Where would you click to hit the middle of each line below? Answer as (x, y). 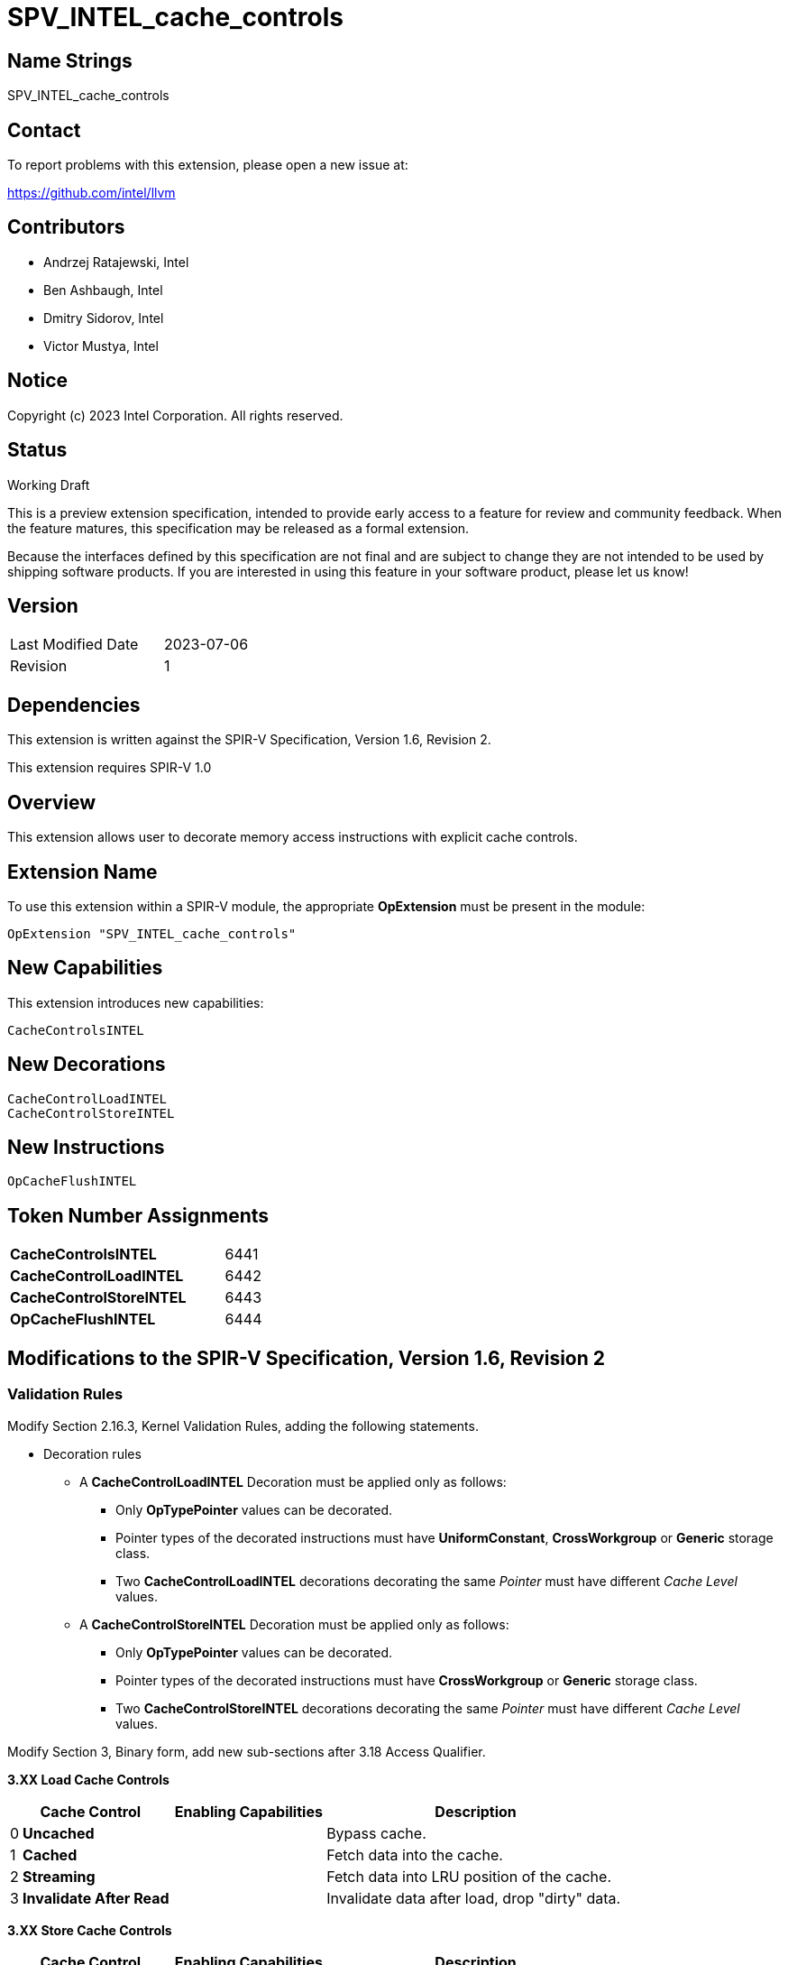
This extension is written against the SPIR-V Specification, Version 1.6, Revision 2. (249, 740)
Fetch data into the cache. (415, 1854)
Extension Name (82, 872)
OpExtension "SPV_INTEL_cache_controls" (152, 933)
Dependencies (74, 705)
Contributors (66, 227)
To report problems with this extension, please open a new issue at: (208, 165)
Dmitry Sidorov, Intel (104, 318)
